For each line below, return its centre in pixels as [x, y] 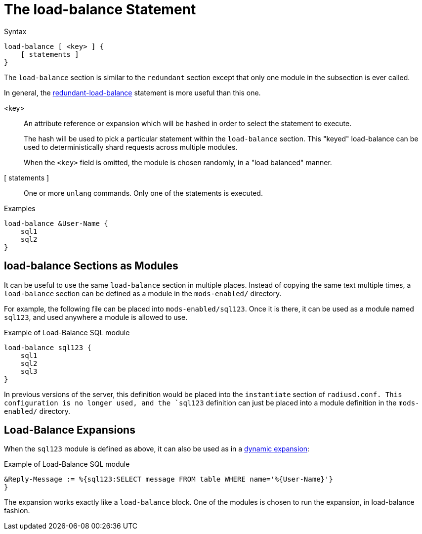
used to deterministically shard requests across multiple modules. [131, 147]
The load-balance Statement [100, 9]
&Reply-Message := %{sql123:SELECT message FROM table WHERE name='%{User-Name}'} [169, 479]
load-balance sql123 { [48, 347]
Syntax [15, 31]
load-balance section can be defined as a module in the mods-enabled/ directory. [143, 293]
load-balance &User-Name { [56, 223]
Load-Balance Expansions [70, 430]
